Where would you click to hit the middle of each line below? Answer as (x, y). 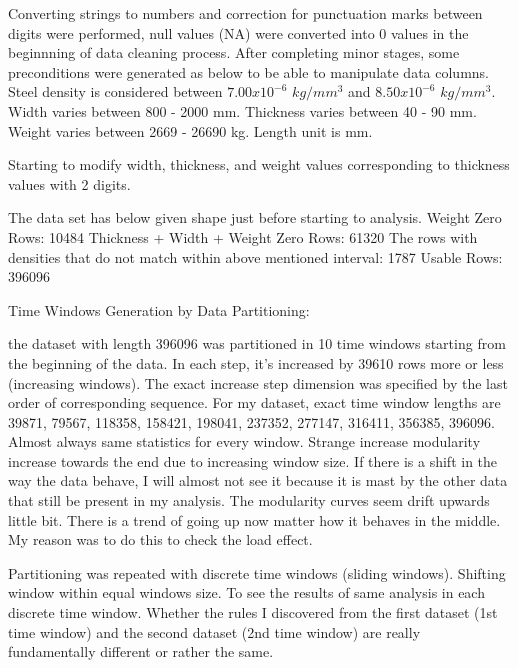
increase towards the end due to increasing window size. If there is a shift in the (253, 460)
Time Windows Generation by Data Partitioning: (159, 309)
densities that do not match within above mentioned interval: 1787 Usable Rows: (255, 256)
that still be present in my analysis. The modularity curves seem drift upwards (249, 500)
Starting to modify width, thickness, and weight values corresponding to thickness (259, 164)
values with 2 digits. (69, 183)
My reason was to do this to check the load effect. (160, 539)
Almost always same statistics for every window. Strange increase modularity (244, 441)
